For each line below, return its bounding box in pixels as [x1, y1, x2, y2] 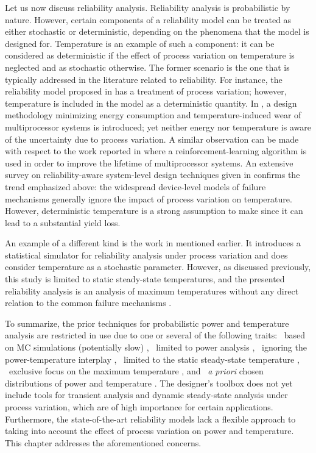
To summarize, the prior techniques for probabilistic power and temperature [5, 316, 289, 329]
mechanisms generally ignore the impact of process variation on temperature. [5, 192, 292, 205]
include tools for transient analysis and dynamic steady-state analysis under [5, 388, 288, 401]
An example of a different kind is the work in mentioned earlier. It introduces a [5, 237, 301, 249]
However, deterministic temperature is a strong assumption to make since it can [5, 204, 303, 217]
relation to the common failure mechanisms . [5, 296, 172, 309]
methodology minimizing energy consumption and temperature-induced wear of [5, 109, 301, 121]
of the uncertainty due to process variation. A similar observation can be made [5, 132, 299, 145]
